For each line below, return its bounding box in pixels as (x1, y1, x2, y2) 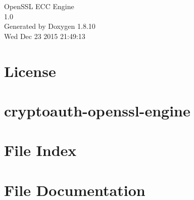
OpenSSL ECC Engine (4, 1, 74, 11)
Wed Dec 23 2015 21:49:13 (4, 30, 85, 41)
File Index (4, 140, 77, 161)
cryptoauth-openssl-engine (4, 100, 190, 121)
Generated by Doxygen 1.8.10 (4, 21, 95, 31)
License (4, 60, 56, 81)
